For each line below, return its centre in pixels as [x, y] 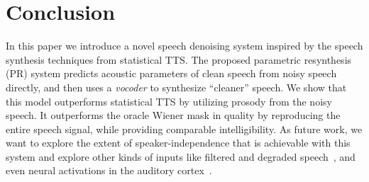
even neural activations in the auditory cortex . [109, 170]
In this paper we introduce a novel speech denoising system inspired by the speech [184, 46]
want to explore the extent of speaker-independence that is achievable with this [178, 143]
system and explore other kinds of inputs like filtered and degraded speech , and [181, 156]
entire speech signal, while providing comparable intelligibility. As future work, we [184, 129]
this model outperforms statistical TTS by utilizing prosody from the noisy [169, 101]
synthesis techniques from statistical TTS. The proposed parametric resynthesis [179, 59]
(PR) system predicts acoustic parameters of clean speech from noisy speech [171, 73]
